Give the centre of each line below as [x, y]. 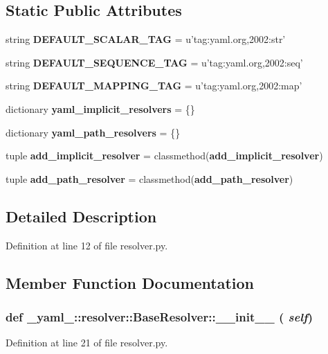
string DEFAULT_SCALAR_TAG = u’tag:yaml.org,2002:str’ [146, 39]
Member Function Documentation [130, 282]
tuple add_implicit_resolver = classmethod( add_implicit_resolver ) [164, 156]
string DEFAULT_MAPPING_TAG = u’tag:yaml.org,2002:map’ [154, 86]
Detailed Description [81, 216]
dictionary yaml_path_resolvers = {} [93, 132]
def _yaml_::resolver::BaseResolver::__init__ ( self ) [159, 316]
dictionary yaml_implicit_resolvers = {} [100, 108]
